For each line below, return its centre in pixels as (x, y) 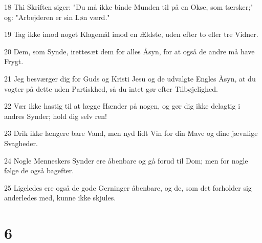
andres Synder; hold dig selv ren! (56, 116)
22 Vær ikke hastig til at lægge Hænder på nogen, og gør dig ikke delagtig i (122, 106)
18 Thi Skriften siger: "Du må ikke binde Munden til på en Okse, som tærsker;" (129, 7)
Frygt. (14, 61)
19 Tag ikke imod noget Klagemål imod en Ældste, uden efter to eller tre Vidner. (131, 34)
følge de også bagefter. (39, 170)
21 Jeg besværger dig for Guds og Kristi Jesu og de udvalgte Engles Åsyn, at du (130, 78)
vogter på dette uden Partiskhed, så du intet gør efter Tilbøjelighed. (111, 88)
